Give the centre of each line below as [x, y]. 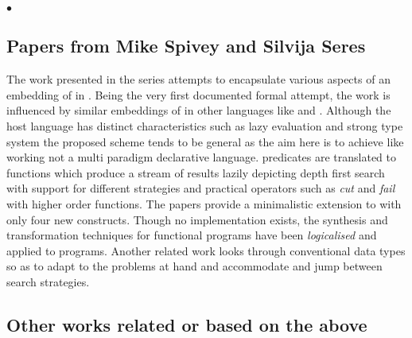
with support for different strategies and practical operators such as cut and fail [201, 188]
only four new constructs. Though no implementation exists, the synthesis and [197, 219]
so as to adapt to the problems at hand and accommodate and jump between [194, 266]
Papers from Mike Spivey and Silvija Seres [186, 46]
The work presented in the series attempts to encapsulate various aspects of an [198, 79]
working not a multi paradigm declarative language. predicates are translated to [202, 157]
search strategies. [48, 281]
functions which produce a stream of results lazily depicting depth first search [196, 172]
